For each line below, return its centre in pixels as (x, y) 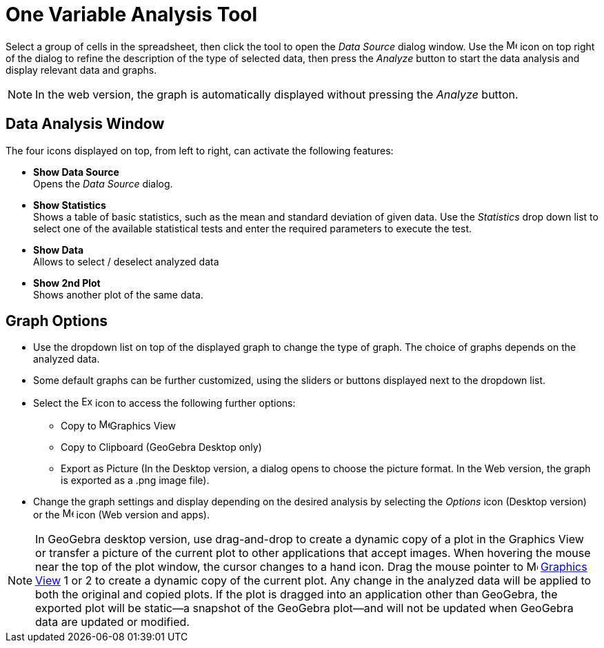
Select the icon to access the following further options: (164, 403)
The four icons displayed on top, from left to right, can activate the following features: (200, 150)
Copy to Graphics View (119, 426)
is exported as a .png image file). (135, 480)
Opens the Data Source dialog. (103, 183)
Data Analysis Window (85, 124)
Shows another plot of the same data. (118, 294)
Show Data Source (76, 172)
